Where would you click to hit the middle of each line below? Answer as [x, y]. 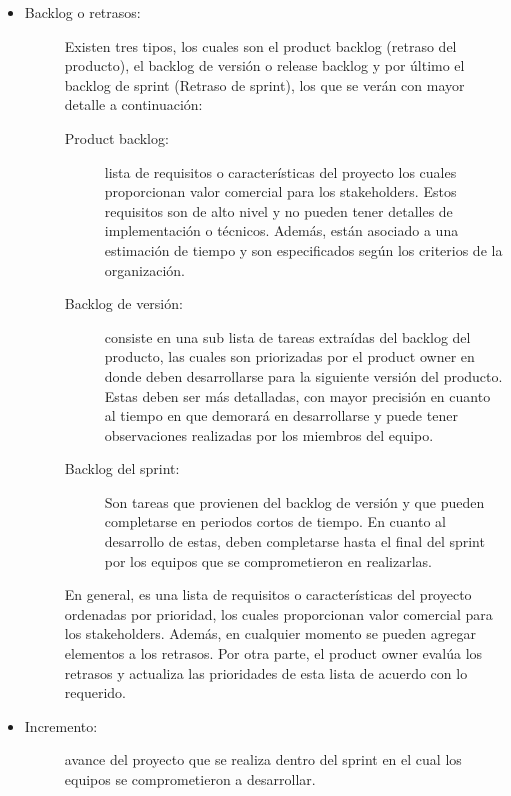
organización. [144, 269]
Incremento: [61, 725]
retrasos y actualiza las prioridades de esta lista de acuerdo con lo [266, 672]
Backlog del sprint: [122, 468]
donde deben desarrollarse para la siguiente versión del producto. [303, 375]
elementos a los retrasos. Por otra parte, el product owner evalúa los [273, 653]
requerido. [95, 692]
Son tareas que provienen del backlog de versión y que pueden [294, 501]
